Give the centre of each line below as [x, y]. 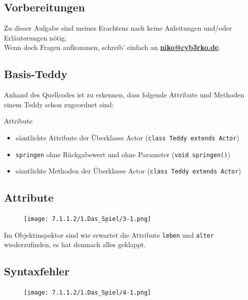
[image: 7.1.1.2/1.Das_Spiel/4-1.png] [87, 293]
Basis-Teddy [36, 74]
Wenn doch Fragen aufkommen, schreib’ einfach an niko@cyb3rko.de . [112, 47]
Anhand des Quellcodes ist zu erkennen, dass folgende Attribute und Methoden [124, 95]
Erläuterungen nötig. [36, 37]
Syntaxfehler [37, 271]
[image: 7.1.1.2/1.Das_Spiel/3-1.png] [87, 219]
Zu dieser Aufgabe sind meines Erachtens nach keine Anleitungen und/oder [118, 28]
